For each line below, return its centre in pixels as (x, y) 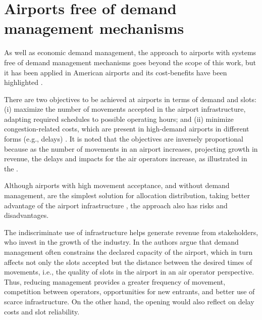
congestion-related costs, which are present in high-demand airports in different (127, 129)
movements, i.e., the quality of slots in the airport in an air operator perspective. (129, 272)
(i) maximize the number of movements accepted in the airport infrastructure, (125, 109)
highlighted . (23, 82)
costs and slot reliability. (42, 311)
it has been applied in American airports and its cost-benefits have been (116, 72)
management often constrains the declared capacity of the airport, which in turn (128, 252)
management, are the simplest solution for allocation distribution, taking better (127, 195)
